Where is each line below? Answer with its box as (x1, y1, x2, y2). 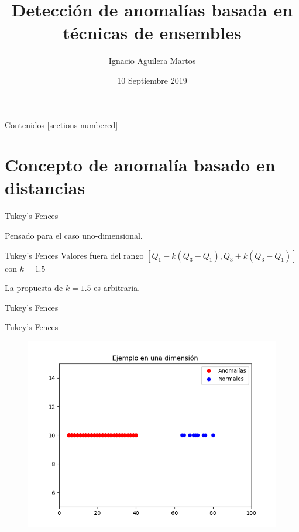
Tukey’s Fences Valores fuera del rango (5, 249, 144, 261)
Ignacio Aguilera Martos (108, 54, 196, 67)
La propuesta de (5, 282, 63, 294)
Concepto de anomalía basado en (5, 153, 276, 177)
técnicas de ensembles (63, 20, 242, 44)
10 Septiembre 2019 (117, 74, 187, 86)
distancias (5, 176, 85, 200)
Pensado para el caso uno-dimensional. (5, 229, 143, 241)
